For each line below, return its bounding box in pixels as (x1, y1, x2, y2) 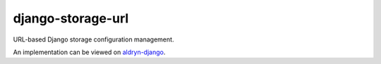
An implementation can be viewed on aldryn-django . (13, 48, 166, 56)
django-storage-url (13, 11, 129, 26)
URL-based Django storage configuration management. (13, 35, 174, 44)
